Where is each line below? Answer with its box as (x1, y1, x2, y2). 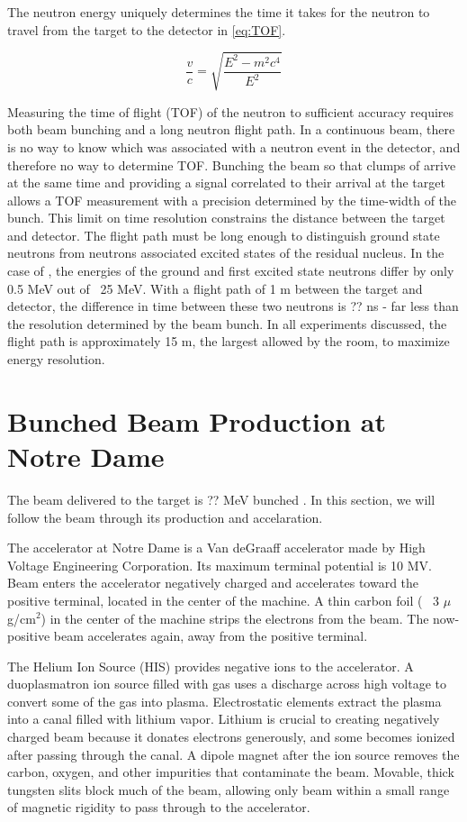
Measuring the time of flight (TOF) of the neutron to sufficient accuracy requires (7, 102, 454, 121)
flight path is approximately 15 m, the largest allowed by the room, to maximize (7, 332, 450, 351)
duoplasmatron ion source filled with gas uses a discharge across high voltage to (7, 674, 447, 693)
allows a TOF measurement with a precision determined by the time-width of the (7, 190, 457, 209)
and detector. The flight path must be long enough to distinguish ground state (7, 225, 440, 244)
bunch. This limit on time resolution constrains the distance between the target (7, 208, 445, 227)
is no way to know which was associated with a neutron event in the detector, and (7, 137, 461, 156)
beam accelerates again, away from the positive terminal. (53, 626, 368, 645)
